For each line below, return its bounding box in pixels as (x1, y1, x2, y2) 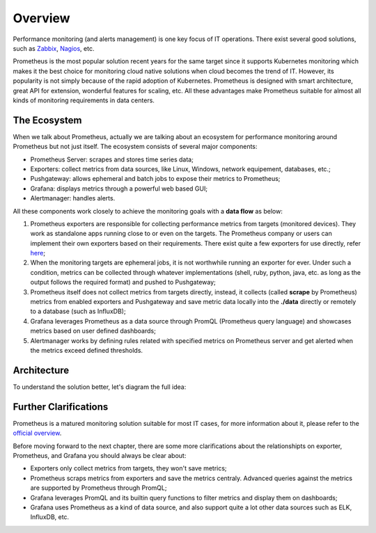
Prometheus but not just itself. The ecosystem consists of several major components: (13, 143, 258, 151)
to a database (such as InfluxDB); (30, 307, 126, 316)
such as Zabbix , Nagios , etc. (13, 44, 95, 52)
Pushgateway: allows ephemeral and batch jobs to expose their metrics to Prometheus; (30, 175, 281, 183)
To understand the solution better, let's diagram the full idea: (13, 383, 187, 391)
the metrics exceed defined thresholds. (30, 347, 143, 354)
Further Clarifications (13, 401, 109, 413)
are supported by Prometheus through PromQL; (30, 484, 167, 492)
